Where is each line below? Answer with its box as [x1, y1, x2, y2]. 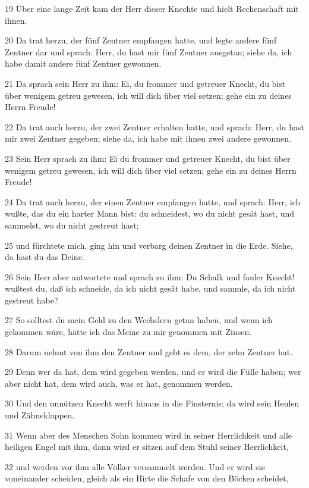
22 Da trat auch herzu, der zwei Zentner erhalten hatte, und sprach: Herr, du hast [5, 120, 304, 133]
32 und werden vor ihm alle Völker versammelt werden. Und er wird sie [5, 460, 265, 473]
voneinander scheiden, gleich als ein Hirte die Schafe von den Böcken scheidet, [5, 472, 289, 484]
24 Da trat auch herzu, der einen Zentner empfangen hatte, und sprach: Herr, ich [5, 195, 301, 208]
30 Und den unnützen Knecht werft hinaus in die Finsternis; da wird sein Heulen [5, 397, 299, 409]
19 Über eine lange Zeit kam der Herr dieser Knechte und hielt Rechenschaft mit [5, 2, 299, 14]
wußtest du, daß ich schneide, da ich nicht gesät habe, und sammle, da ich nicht [5, 282, 296, 295]
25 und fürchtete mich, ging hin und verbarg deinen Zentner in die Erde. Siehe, [5, 239, 293, 251]
